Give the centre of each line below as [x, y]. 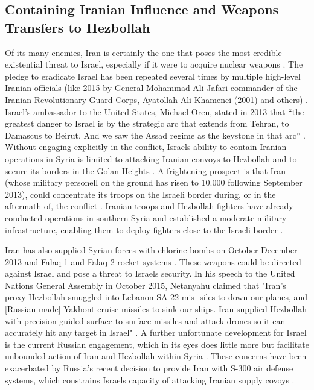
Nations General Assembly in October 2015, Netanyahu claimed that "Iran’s [146, 285]
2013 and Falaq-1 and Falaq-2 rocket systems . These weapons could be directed [153, 261]
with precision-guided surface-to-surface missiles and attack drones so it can [145, 320]
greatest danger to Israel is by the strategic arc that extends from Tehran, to [147, 123]
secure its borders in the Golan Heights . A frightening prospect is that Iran [146, 170]
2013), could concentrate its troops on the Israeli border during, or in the [140, 194]
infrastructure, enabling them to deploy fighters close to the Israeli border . [144, 229]
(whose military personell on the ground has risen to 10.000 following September [154, 182]
